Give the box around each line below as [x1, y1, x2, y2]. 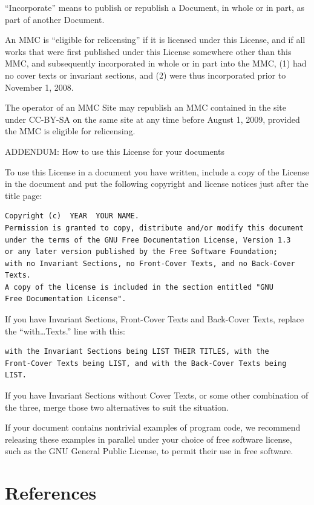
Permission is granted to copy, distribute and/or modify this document [5, 223, 304, 232]
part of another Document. [5, 13, 105, 25]
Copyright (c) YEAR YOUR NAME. [5, 212, 139, 221]
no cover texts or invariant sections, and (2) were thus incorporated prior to [5, 68, 286, 81]
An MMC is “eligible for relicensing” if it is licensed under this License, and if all [5, 33, 306, 46]
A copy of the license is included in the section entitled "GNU [5, 282, 273, 292]
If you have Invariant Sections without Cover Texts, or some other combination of [5, 389, 309, 402]
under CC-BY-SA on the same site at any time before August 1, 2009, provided [5, 112, 300, 125]
